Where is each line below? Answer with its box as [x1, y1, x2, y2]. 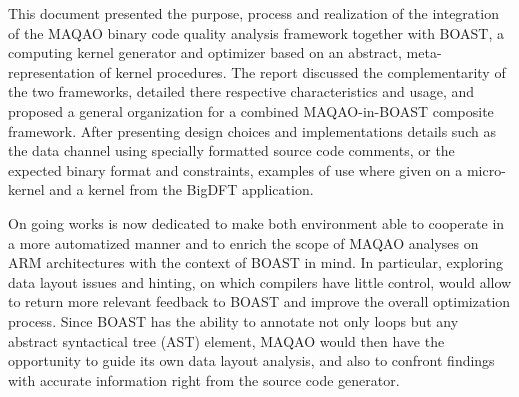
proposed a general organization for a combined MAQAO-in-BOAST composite [8, 100, 494, 121]
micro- [466, 159, 506, 180]
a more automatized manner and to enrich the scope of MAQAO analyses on [8, 232, 479, 253]
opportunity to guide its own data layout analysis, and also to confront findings [8, 350, 495, 371]
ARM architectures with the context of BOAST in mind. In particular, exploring [8, 252, 503, 273]
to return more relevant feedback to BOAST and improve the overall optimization [8, 291, 511, 312]
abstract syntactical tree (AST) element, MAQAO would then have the [8, 330, 445, 351]
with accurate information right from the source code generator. [8, 369, 400, 390]
